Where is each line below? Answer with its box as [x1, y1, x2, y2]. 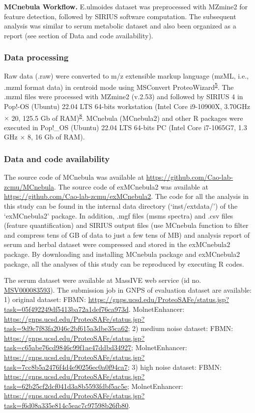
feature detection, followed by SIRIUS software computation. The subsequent [4, 11, 236, 21]
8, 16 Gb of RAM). [27, 132, 85, 142]
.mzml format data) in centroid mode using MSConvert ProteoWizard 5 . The [4, 81, 234, 92]
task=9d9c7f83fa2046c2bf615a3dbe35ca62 [4, 323, 128, 333]
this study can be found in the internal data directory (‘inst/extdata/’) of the [4, 201, 238, 211]
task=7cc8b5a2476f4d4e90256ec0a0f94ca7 [4, 361, 128, 372]
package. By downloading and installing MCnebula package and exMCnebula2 [4, 249, 240, 259]
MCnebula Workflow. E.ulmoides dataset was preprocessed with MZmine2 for [4, 1, 248, 11]
